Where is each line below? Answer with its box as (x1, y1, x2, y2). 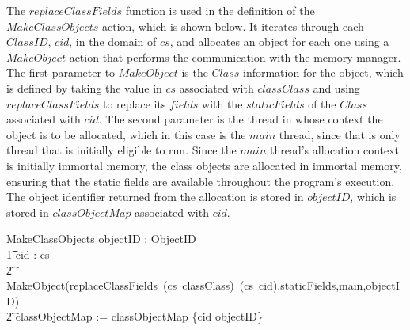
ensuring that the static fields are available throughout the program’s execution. (6, 173, 395, 189)
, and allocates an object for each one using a (169, 33, 389, 50)
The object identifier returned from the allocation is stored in (6, 188, 304, 205)
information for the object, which (242, 64, 404, 81)
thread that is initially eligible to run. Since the (6, 142, 237, 158)
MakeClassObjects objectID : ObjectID (6, 230, 196, 247)
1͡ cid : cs (6, 245, 50, 262)
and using (313, 79, 360, 96)
